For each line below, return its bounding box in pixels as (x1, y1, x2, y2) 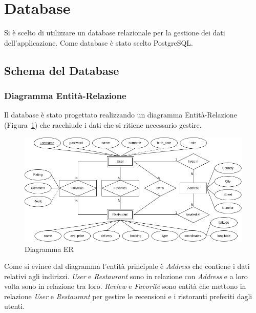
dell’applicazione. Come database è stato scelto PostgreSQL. (4, 37, 193, 48)
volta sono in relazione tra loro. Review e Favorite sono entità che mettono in (4, 281, 246, 291)
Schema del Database (4, 62, 119, 78)
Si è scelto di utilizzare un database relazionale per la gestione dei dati (4, 27, 225, 38)
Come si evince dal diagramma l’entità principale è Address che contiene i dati (4, 261, 250, 271)
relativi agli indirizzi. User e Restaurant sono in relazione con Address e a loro (4, 270, 248, 281)
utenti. (4, 301, 25, 311)
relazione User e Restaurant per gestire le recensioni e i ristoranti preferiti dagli (4, 290, 252, 301)
